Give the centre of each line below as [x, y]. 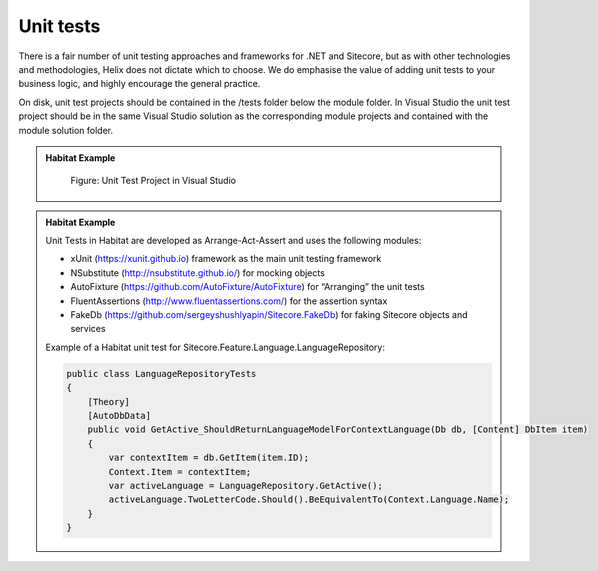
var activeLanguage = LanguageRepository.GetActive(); [246, 485]
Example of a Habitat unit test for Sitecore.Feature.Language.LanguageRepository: [215, 347]
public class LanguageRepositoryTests [161, 373]
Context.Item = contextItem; [180, 471]
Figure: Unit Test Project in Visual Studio [153, 181]
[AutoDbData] [119, 415]
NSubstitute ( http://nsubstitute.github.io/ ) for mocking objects [197, 272]
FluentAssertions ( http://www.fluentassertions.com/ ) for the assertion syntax [229, 301]
